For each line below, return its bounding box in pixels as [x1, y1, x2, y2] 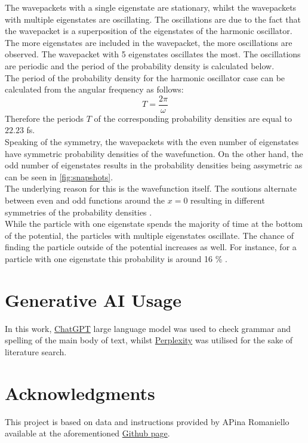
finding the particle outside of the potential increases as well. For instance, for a [5, 241, 297, 253]
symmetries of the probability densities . [5, 205, 152, 218]
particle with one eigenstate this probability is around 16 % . [5, 252, 227, 264]
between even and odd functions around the [5, 193, 165, 206]
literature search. [5, 345, 67, 358]
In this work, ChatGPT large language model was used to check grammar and [5, 322, 291, 334]
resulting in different [190, 193, 265, 206]
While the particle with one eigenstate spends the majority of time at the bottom [5, 217, 303, 230]
